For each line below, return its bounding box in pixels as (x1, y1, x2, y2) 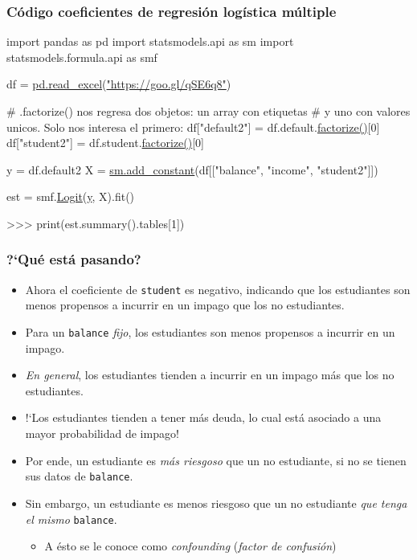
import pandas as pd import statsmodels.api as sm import (6, 33, 294, 50)
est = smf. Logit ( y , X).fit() (6, 188, 135, 205)
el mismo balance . (25, 510, 117, 527)
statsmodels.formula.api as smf (6, 48, 157, 65)
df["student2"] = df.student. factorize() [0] (6, 134, 205, 151)
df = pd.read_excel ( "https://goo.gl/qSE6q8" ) (6, 76, 231, 92)
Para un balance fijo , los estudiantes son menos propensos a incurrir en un (25, 324, 395, 341)
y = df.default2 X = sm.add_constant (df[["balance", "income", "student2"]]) (6, 161, 378, 178)
